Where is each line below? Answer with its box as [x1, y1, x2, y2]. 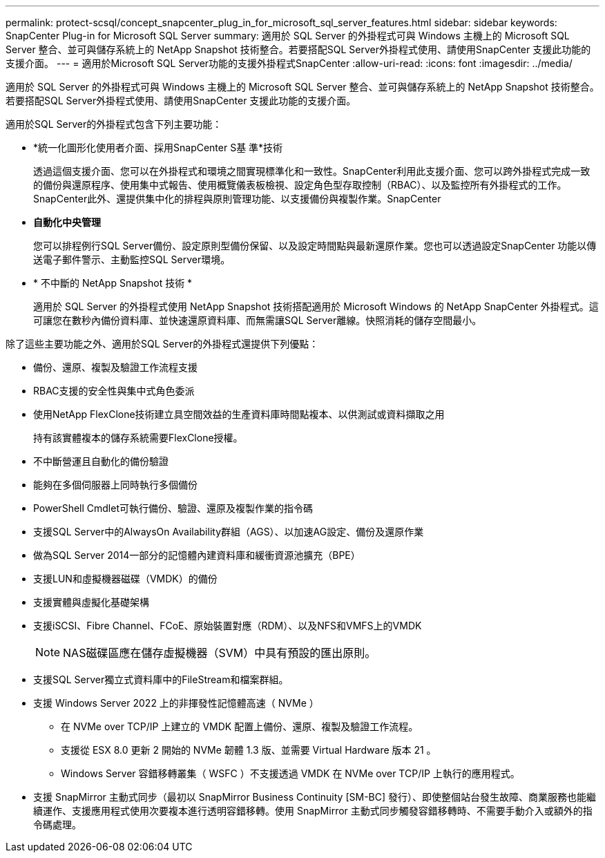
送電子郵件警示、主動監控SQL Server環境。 [33, 254, 231, 265]
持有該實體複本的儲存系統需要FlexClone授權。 [33, 432, 243, 444]
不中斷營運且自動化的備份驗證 [33, 455, 169, 467]
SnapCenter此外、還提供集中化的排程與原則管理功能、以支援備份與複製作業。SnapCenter [33, 193, 441, 204]
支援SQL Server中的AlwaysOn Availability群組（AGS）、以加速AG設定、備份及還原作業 [33, 526, 424, 537]
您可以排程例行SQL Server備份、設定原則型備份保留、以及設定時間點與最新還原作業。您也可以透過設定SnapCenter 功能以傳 [33, 240, 597, 251]
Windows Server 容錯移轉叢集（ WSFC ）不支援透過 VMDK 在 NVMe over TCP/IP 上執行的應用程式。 [61, 768, 520, 779]
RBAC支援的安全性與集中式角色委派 [33, 385, 195, 397]
